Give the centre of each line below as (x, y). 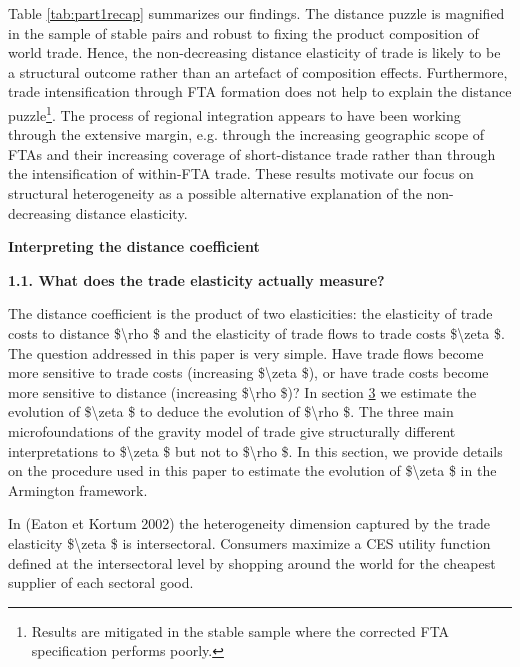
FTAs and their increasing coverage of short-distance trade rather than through (252, 153)
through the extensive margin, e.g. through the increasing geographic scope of (246, 134)
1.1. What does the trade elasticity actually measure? (196, 279)
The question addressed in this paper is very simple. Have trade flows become (246, 352)
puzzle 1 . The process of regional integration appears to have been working (234, 113)
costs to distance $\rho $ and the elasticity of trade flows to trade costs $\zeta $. (256, 332)
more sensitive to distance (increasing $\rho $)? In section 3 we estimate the (242, 391)
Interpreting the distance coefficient (134, 246)
